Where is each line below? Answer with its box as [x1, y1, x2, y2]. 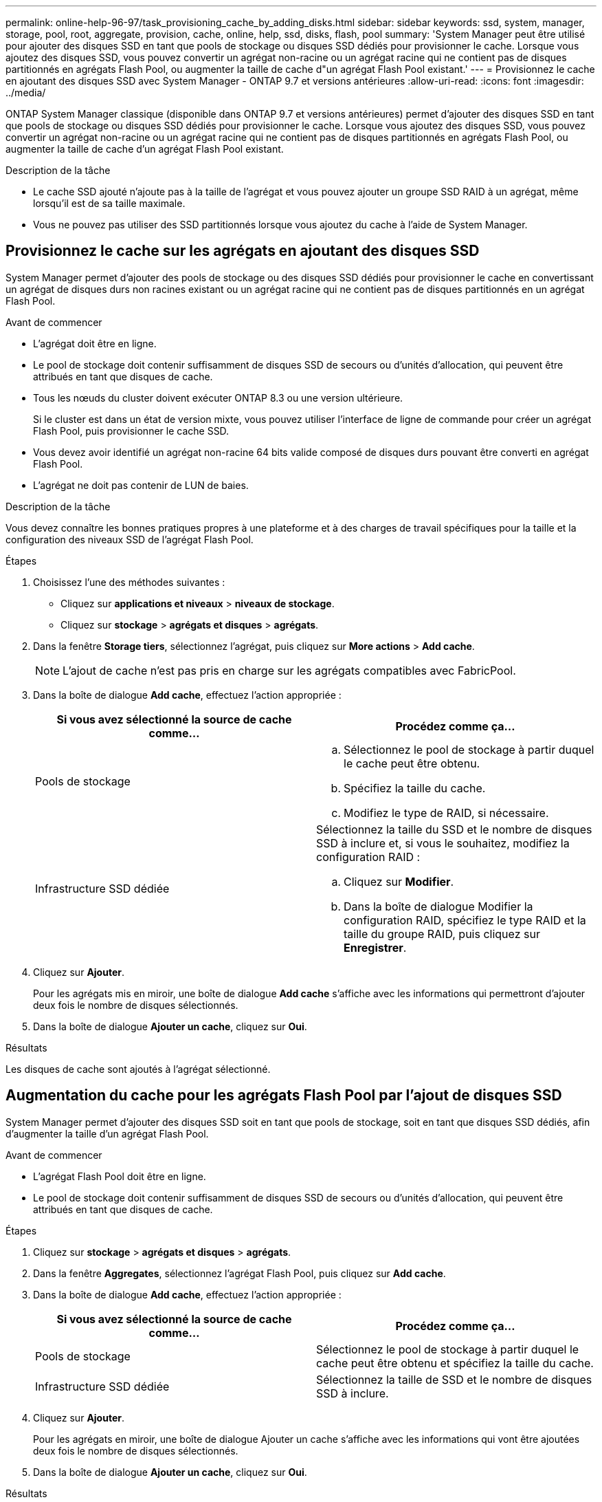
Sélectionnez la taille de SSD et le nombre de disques [316, 1372, 592, 1386]
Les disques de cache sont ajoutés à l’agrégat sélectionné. [5, 1063, 271, 1075]
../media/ [5, 87, 46, 98]
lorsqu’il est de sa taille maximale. [33, 197, 186, 209]
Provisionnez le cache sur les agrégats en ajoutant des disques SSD [5, 242, 480, 260]
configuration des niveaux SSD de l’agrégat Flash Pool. [5, 533, 254, 545]
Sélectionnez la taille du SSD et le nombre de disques [316, 822, 592, 836]
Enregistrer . [344, 940, 407, 955]
